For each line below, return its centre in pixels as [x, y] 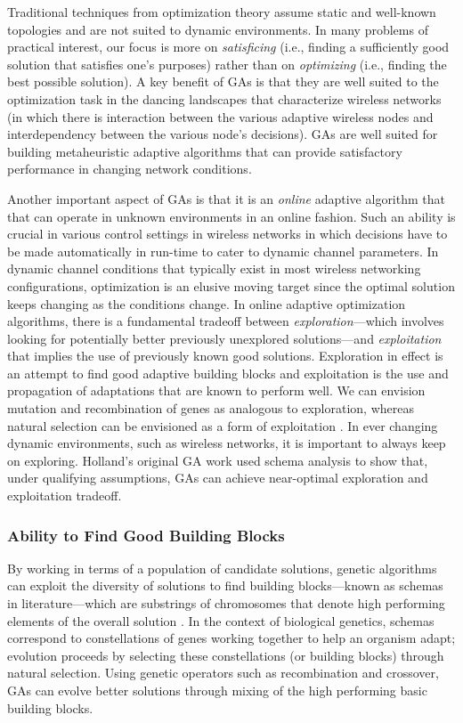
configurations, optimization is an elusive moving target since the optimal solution [231, 285]
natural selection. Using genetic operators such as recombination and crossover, [223, 673]
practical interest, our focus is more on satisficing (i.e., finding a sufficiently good [228, 47]
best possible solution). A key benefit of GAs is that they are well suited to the [223, 81]
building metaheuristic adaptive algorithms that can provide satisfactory [205, 151]
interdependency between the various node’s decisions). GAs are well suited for [223, 134]
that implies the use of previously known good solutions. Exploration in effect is [225, 356]
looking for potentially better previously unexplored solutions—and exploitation [224, 338]
